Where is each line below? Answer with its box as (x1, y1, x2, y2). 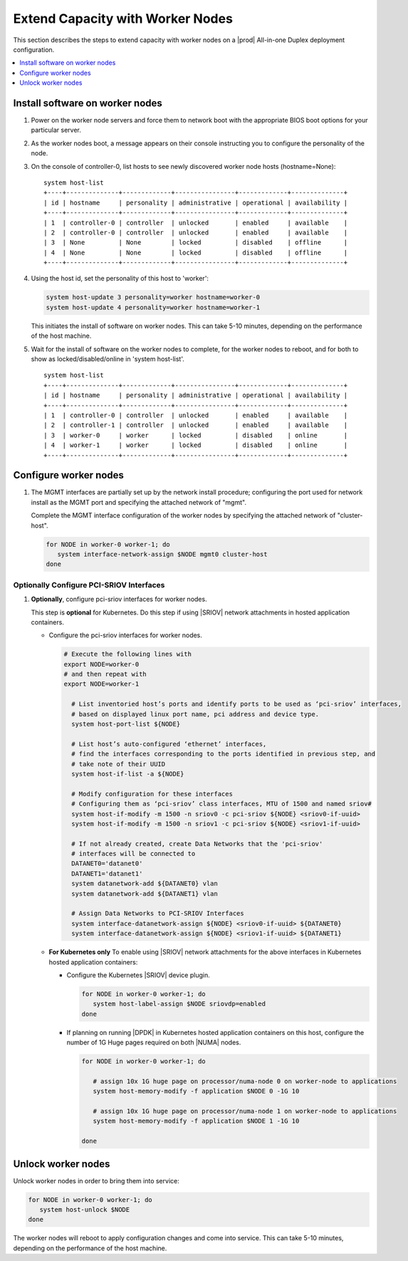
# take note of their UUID (71, 760, 166, 768)
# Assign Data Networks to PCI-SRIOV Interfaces (71, 910, 245, 917)
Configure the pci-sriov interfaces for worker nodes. (48, 631, 203, 639)
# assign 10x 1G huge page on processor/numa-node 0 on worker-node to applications (93, 1077, 397, 1085)
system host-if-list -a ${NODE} (71, 770, 184, 778)
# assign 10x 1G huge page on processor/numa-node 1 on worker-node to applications (93, 1107, 397, 1116)
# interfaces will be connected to (71, 850, 196, 858)
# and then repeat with (63, 670, 147, 679)
